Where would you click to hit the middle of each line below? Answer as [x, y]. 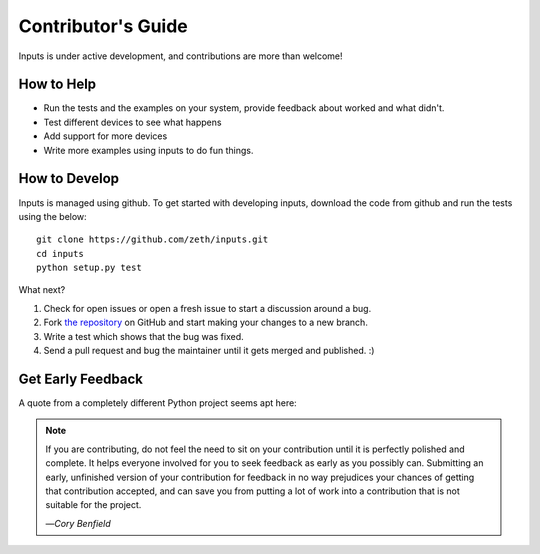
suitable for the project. [93, 505]
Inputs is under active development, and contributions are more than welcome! [181, 56]
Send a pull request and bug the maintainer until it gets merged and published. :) [209, 351]
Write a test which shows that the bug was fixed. [143, 336]
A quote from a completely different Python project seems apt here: [157, 402]
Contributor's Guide [103, 26]
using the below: [52, 216]
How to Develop [69, 178]
